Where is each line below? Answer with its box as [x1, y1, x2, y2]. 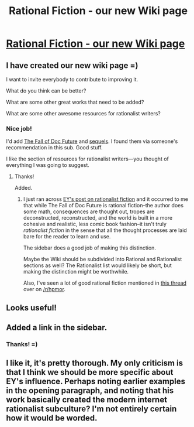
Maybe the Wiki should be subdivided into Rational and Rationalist [23, 256, 182, 263]
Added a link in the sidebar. [6, 323, 108, 333]
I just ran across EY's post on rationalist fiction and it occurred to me [23, 196, 189, 203]
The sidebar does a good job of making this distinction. [23, 244, 157, 251]
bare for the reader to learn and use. [23, 233, 111, 240]
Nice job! [6, 124, 32, 132]
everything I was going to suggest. [6, 162, 89, 169]
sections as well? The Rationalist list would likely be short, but [23, 262, 172, 269]
